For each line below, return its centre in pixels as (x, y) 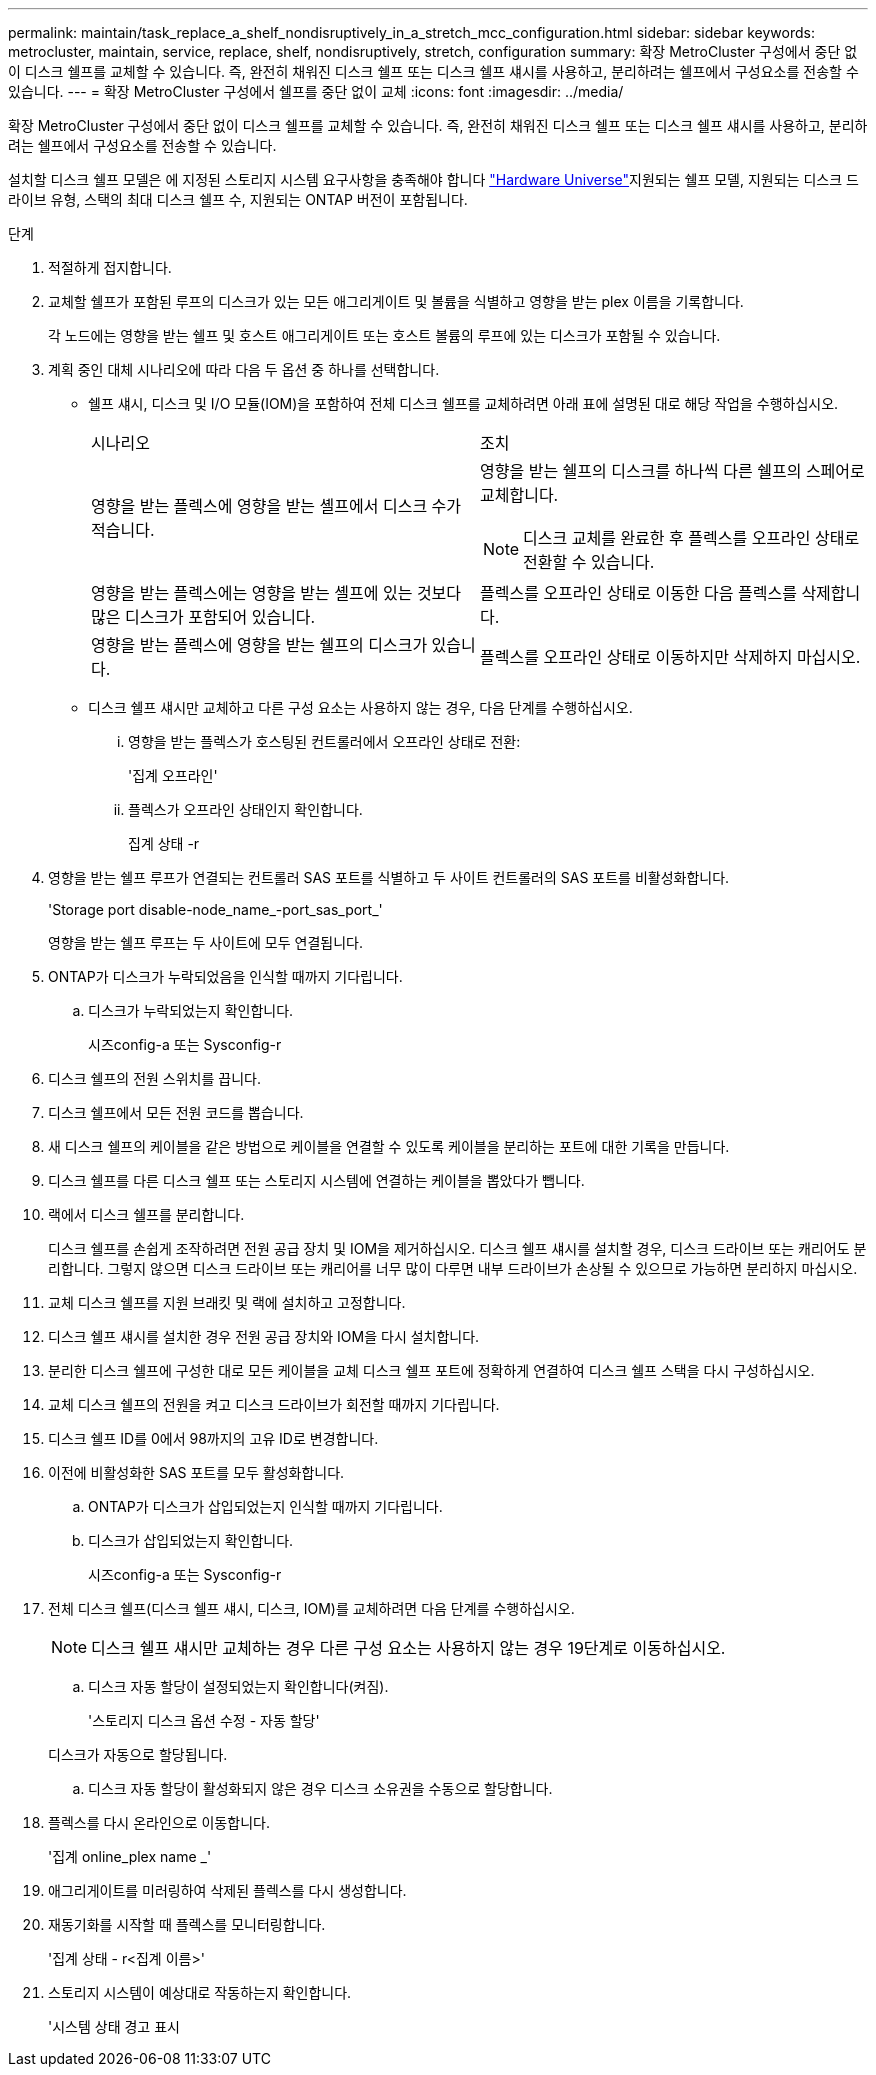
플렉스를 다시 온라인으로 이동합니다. (159, 1822)
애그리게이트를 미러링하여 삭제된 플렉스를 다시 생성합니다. (227, 1890)
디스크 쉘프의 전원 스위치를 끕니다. (154, 1078)
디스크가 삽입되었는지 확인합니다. (191, 1540)
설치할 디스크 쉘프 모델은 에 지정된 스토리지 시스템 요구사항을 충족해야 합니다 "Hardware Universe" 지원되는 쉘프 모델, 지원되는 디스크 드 (433, 179)
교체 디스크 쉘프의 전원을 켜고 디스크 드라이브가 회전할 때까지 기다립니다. (274, 1404)
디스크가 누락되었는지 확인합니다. (191, 1010)
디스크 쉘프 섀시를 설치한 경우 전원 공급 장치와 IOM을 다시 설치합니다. (264, 1336)
